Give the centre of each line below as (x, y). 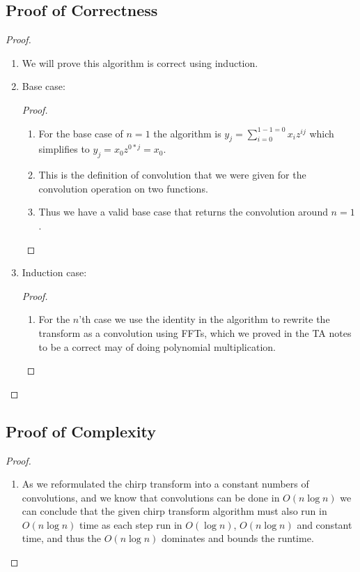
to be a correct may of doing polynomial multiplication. (157, 346)
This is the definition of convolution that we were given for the (172, 175)
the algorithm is (187, 133)
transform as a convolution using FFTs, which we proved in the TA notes (195, 332)
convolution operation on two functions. (123, 188)
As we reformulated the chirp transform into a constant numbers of (165, 484)
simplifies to (64, 149)
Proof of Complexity (81, 431)
